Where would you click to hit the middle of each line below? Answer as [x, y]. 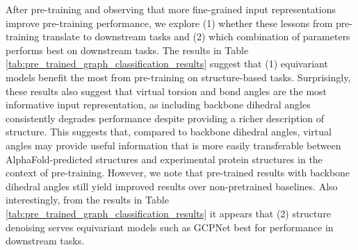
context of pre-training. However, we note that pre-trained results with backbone [178, 173]
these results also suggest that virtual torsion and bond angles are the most [166, 91]
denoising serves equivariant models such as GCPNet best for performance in [170, 227]
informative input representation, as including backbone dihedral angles [158, 105]
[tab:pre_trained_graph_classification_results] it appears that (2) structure [168, 213]
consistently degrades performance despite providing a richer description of [165, 118]
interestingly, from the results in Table [87, 200]
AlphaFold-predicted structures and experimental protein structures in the [164, 159]
